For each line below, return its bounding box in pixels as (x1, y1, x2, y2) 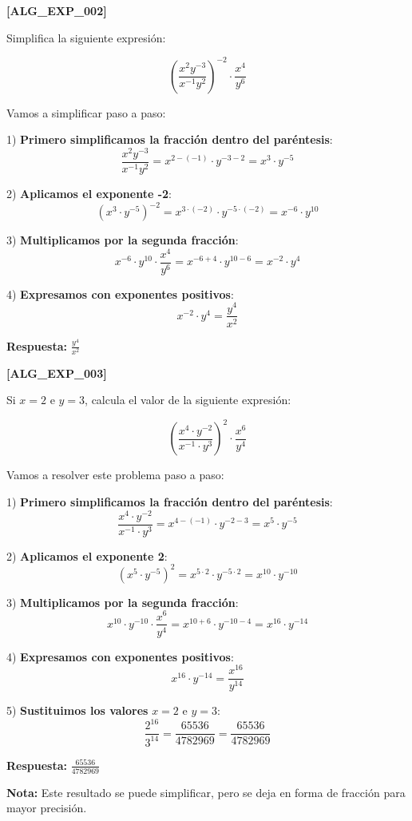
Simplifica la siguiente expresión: (6, 29, 166, 46)
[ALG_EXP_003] (6, 364, 107, 381)
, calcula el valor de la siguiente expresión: (85, 391, 291, 408)
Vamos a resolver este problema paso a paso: (6, 466, 224, 483)
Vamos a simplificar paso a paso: (6, 104, 166, 121)
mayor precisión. (6, 799, 87, 816)
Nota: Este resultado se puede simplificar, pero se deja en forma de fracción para (6, 783, 406, 800)
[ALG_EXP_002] (6, 2, 107, 18)
